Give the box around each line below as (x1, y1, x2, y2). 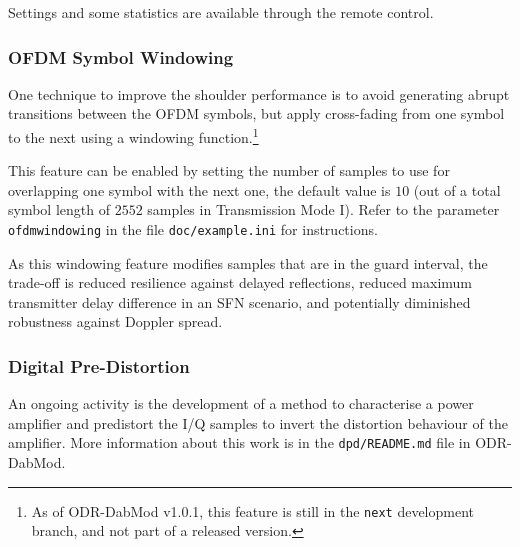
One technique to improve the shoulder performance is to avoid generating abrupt (8, 83, 510, 104)
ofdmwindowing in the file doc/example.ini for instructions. (8, 219, 378, 240)
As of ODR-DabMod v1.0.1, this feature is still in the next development (31, 500, 474, 521)
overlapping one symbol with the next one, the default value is (8, 179, 391, 200)
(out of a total (413, 179, 501, 200)
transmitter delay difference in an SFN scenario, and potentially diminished (8, 291, 471, 312)
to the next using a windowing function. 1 (8, 124, 259, 147)
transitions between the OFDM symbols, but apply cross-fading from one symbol (8, 103, 505, 124)
